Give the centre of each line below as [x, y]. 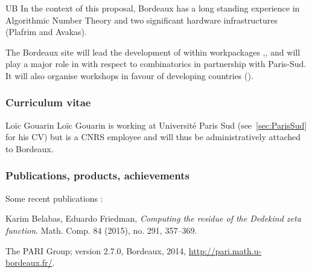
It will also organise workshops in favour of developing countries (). [129, 75]
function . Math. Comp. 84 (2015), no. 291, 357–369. [101, 230]
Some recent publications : [54, 198]
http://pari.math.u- [225, 250]
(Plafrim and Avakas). [46, 32]
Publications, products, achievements [97, 175]
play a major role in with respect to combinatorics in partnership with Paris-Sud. [156, 64]
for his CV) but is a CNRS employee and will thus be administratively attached [153, 137]
